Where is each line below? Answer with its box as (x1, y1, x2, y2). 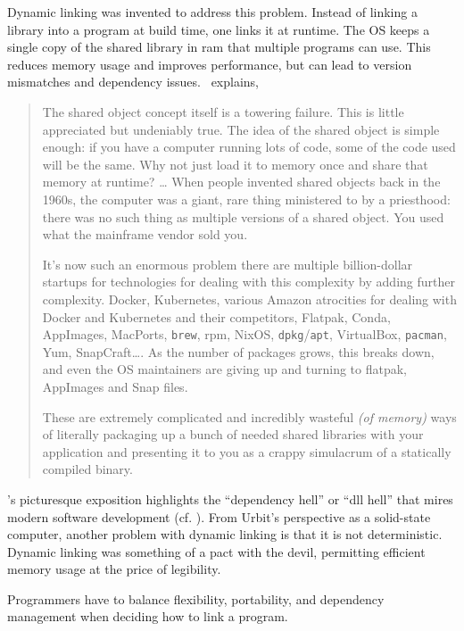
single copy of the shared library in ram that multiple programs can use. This (7, 37, 431, 56)
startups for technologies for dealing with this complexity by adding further (42, 272, 455, 291)
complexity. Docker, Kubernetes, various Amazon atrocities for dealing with (42, 289, 457, 308)
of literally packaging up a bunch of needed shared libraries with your (42, 425, 424, 444)
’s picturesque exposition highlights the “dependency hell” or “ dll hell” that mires (7, 489, 453, 508)
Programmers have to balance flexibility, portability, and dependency (7, 589, 385, 608)
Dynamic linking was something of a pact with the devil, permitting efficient (7, 542, 426, 560)
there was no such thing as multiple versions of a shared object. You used (42, 207, 444, 226)
